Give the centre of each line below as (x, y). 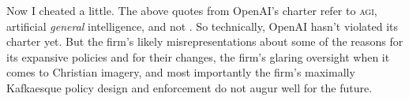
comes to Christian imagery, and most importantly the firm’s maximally (181, 72)
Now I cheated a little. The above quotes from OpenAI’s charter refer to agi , (192, 10)
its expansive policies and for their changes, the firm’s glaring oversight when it (198, 56)
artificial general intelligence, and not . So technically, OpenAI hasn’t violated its (203, 26)
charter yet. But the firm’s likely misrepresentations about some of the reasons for (205, 41)
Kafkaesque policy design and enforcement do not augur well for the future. (189, 87)
